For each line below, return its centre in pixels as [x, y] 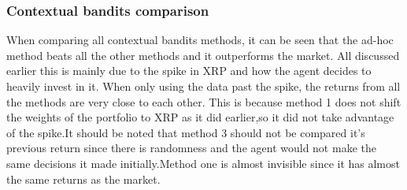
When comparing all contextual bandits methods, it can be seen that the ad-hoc [200, 40]
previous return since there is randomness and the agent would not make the [191, 148]
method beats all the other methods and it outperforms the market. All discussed [203, 55]
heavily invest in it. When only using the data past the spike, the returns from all [203, 86]
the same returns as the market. [83, 179]
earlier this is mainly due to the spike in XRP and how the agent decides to [189, 71]
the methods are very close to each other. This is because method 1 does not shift [204, 101]
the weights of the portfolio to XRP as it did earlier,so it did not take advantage [200, 117]
